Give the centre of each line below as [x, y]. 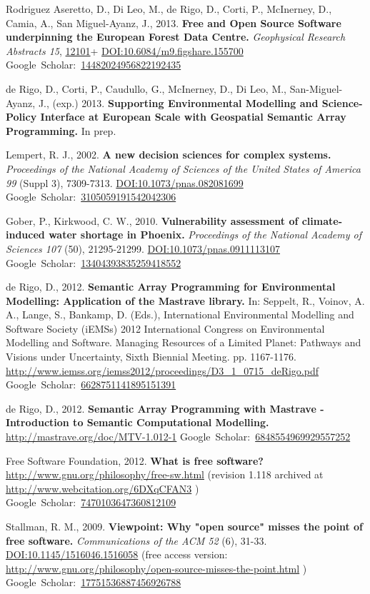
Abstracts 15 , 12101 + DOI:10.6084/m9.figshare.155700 [125, 50]
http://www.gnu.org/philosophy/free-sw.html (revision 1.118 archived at [165, 474]
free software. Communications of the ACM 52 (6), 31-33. [136, 540]
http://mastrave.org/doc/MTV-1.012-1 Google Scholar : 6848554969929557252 [178, 437]
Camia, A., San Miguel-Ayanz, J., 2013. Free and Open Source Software [174, 22]
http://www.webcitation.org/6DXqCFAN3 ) [102, 488]
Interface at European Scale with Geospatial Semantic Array [193, 117]
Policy [21, 117]
